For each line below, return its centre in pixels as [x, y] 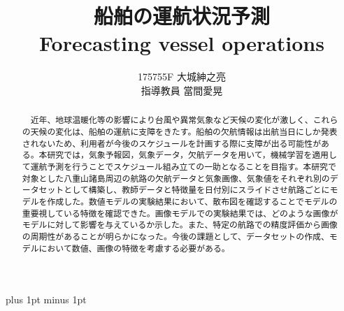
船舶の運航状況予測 [181, 16]
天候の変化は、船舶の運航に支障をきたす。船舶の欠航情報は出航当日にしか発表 [184, 131]
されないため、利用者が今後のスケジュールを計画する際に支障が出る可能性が [172, 143]
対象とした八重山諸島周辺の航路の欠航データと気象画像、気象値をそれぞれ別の [176, 178]
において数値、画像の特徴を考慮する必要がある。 [134, 248]
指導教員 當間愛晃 [182, 90]
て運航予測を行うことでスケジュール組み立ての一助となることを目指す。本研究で [179, 166]
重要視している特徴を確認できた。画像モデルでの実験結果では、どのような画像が [180, 213]
